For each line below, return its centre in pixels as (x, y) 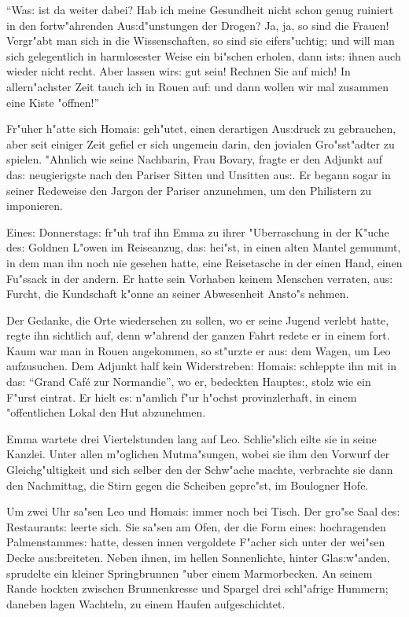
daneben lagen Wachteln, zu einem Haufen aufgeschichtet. (146, 603)
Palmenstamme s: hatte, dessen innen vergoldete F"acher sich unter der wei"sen (196, 542)
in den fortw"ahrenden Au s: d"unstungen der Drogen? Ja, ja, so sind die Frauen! (198, 25)
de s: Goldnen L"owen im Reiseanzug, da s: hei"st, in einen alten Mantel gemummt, (204, 247)
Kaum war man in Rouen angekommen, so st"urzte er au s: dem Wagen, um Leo (199, 350)
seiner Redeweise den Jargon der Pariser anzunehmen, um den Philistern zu (189, 190)
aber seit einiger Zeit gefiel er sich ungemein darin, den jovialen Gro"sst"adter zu (201, 143)
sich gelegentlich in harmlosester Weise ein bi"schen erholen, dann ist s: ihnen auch (204, 55)
